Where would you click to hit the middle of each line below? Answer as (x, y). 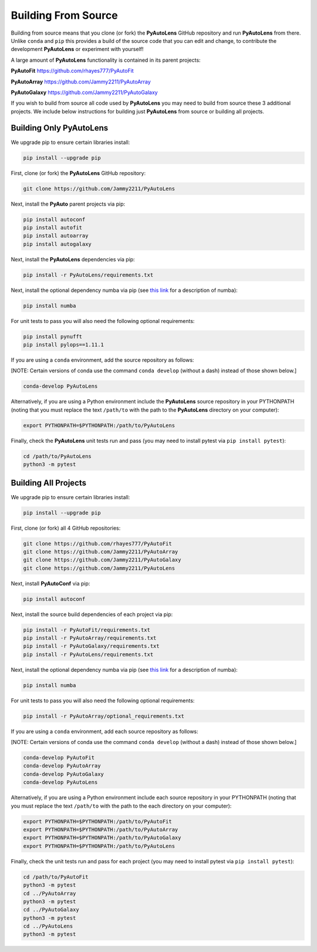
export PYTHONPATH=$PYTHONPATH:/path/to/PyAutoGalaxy (102, 838)
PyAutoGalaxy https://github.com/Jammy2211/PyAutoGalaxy (84, 92)
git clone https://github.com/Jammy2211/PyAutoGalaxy (102, 560)
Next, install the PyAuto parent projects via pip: (68, 204)
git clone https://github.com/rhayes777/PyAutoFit (98, 544)
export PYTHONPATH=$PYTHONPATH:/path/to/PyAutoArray (101, 830)
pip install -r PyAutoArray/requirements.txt (90, 638)
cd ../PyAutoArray (50, 893)
